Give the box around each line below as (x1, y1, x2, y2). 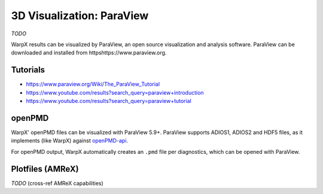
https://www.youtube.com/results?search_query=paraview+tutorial (26, 98, 191, 105)
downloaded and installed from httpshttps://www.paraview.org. (11, 49, 167, 56)
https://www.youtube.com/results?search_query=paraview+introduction (26, 89, 204, 96)
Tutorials (11, 65, 45, 75)
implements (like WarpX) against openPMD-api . (11, 137, 129, 144)
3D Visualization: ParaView (11, 9, 149, 22)
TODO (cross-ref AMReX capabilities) (11, 180, 104, 187)
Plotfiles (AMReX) (11, 163, 79, 174)
